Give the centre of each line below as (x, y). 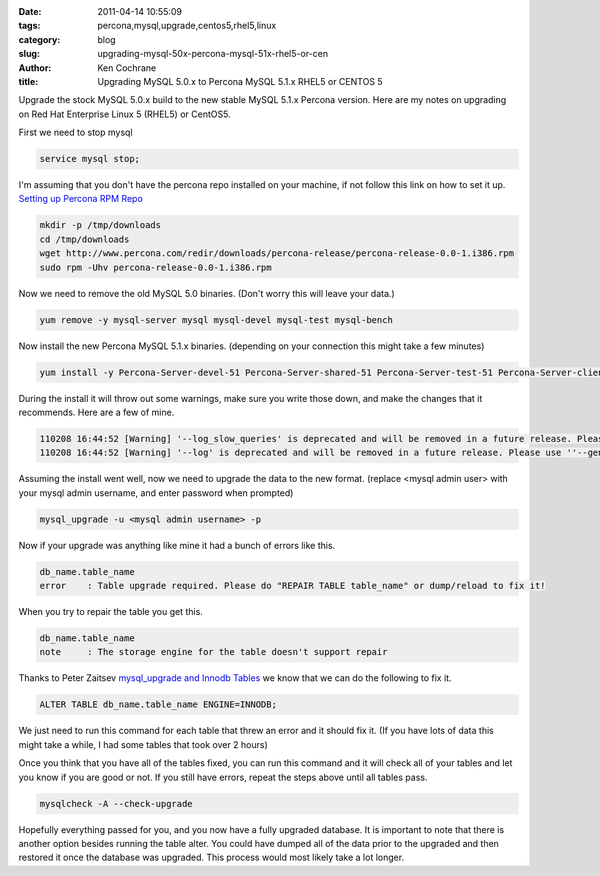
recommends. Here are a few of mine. (96, 412)
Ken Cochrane (127, 67)
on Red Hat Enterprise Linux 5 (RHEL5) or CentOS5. (124, 114)
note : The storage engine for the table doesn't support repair (213, 652)
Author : (35, 67)
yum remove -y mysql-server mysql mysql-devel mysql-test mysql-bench (216, 319)
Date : (30, 11)
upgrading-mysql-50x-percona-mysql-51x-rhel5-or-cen (213, 54)
